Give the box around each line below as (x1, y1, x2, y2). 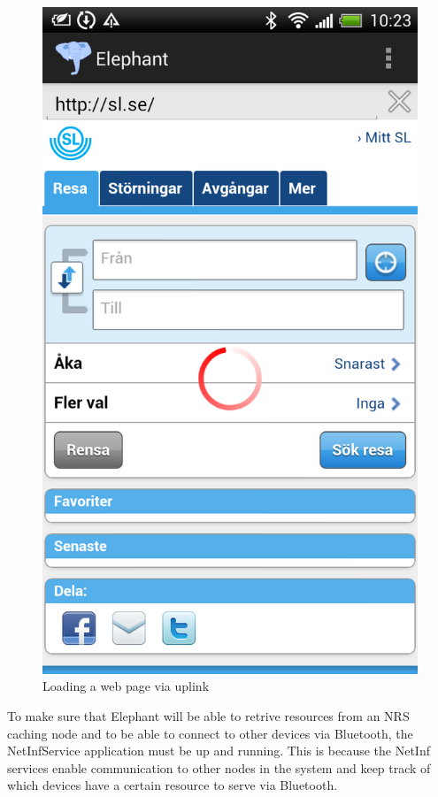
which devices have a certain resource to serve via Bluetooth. (7, 776, 338, 794)
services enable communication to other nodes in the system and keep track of (7, 758, 431, 777)
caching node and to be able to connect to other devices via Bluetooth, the (7, 724, 413, 742)
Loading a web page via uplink (42, 677, 210, 695)
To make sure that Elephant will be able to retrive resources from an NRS (7, 706, 410, 724)
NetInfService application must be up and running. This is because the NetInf (7, 741, 430, 760)
